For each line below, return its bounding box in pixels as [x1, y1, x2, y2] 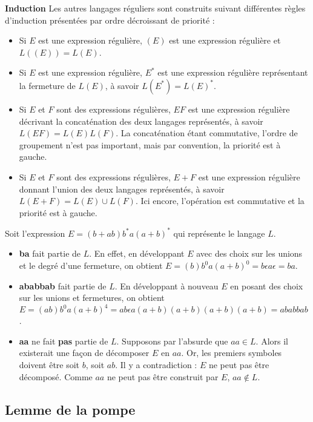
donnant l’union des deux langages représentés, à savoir [19, 182, 225, 195]
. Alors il [255, 334, 288, 347]
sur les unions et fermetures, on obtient [19, 291, 165, 304]
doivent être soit [19, 358, 80, 371]
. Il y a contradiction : [115, 358, 197, 371]
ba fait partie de [19, 247, 81, 260]
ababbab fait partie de [19, 279, 107, 292]
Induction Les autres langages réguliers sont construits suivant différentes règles [5, 2, 306, 14]
